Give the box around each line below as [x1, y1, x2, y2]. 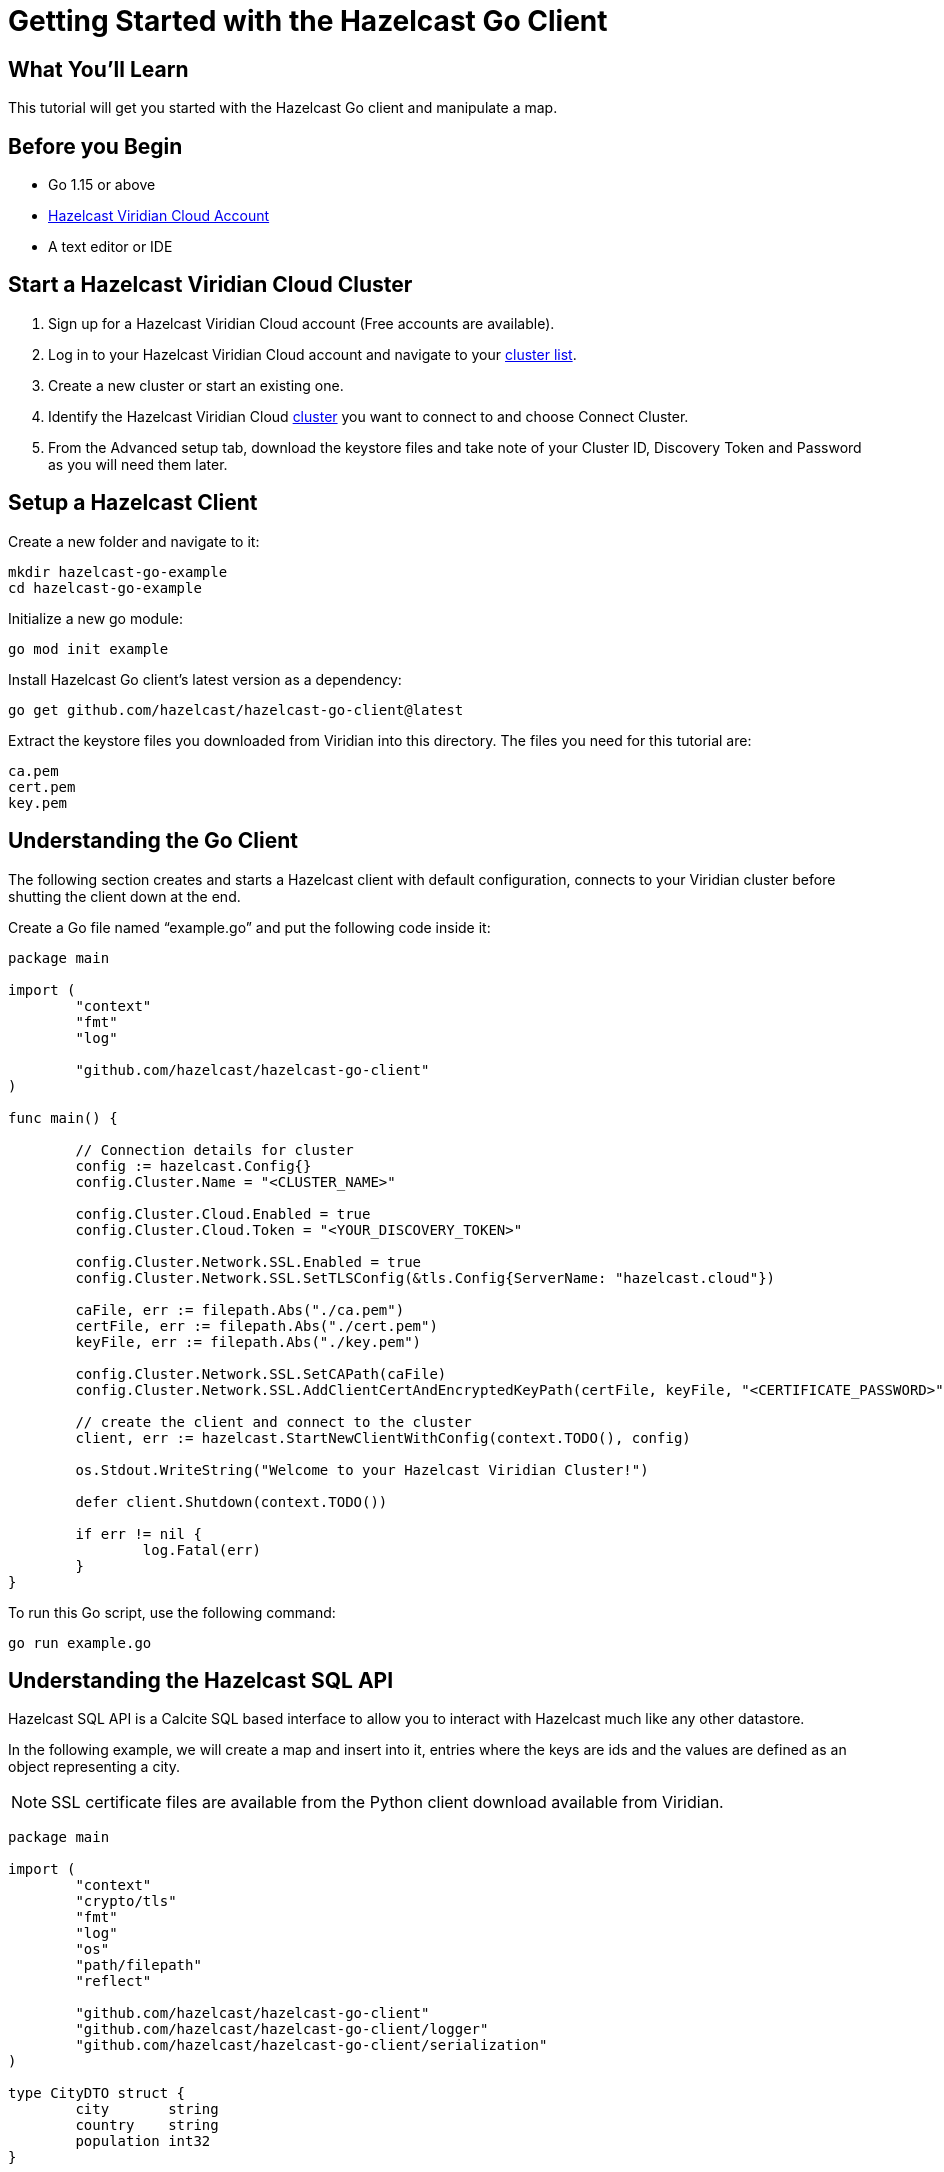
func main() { [8, 1109, 118, 1126]
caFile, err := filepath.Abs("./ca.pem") [75, 1301, 405, 1318]
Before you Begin [8, 133, 183, 159]
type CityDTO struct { [8, 2085, 186, 2102]
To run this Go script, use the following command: [8, 1603, 336, 1621]
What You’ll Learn [8, 56, 189, 82]
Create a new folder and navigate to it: [8, 532, 260, 550]
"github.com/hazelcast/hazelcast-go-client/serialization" [75, 2037, 548, 2054]
